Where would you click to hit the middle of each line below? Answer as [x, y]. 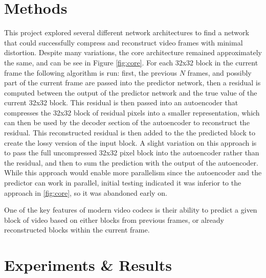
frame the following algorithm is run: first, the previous [91, 72]
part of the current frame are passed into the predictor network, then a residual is [132, 83]
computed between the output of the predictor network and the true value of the [131, 92]
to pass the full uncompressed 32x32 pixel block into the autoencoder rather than [132, 153]
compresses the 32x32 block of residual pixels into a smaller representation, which [132, 112]
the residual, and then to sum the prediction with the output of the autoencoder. [131, 162]
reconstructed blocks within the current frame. [77, 230]
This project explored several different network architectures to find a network [127, 32]
